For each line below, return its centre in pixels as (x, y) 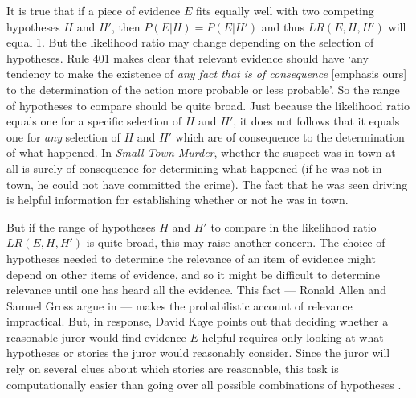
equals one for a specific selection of (94, 121)
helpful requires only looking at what (293, 336)
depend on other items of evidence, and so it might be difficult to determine (193, 274)
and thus (283, 26)
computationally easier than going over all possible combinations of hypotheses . (204, 384)
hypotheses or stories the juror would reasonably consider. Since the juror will (198, 353)
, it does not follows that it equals (316, 121)
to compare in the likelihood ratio (294, 226)
